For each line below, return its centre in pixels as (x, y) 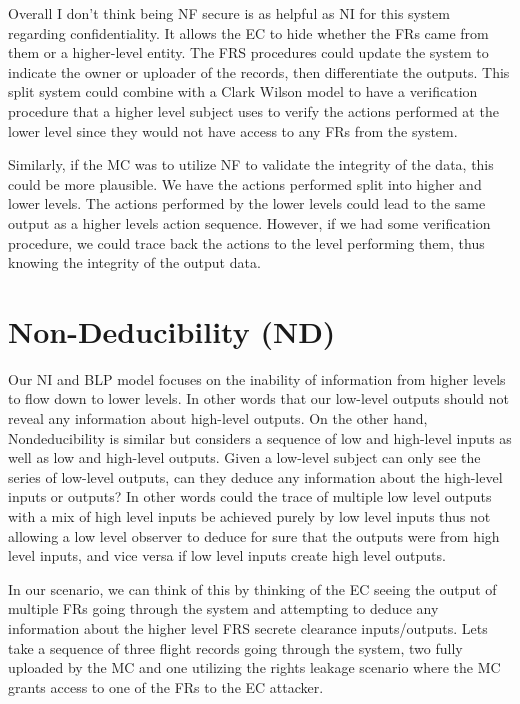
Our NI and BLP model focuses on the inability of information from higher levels (257, 378)
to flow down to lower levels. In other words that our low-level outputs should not (258, 398)
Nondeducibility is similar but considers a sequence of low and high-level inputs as (260, 437)
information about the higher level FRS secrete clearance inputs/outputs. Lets (248, 627)
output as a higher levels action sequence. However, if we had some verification (249, 222)
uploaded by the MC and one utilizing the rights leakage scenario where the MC (254, 667)
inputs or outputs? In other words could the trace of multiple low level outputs (250, 496)
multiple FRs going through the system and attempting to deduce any (223, 608)
